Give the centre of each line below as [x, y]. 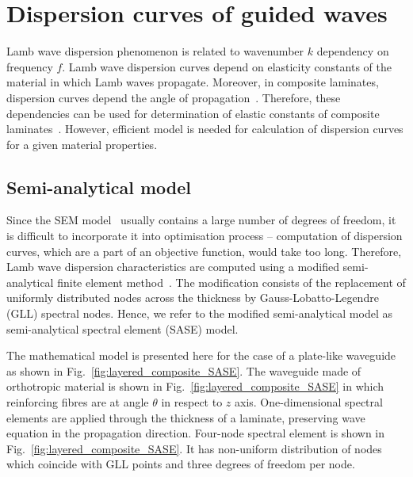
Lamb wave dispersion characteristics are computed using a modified [173, 267]
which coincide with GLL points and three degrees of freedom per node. [181, 464]
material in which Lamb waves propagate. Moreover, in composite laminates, [193, 82]
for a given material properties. [82, 144]
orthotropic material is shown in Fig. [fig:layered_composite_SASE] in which [195, 386]
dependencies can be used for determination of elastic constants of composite [193, 113]
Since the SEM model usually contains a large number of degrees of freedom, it [201, 220]
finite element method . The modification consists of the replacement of [231, 282]
